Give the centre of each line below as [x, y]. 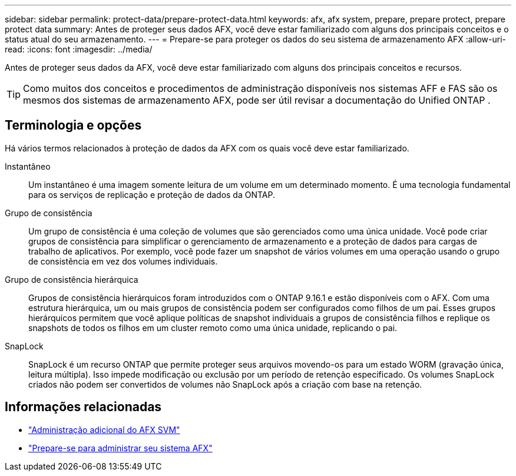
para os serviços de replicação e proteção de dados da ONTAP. [152, 194]
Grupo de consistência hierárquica [72, 279]
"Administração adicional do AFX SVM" [104, 429]
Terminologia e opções [73, 125]
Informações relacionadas [83, 407]
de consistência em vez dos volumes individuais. [123, 261]
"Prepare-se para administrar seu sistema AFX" [120, 448]
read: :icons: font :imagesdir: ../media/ [79, 49]
